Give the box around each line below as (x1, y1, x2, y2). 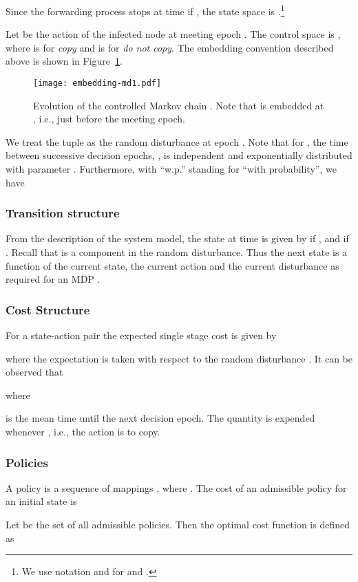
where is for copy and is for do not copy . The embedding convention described (6, 40, 334, 54)
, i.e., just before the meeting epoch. (33, 111, 186, 126)
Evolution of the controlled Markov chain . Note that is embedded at (33, 98, 324, 112)
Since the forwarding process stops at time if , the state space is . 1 (6, 2, 285, 18)
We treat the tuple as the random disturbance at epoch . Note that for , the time (6, 134, 348, 149)
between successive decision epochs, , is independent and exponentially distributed (6, 148, 352, 162)
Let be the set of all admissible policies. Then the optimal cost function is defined (6, 517, 350, 532)
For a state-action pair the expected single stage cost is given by (6, 328, 277, 343)
